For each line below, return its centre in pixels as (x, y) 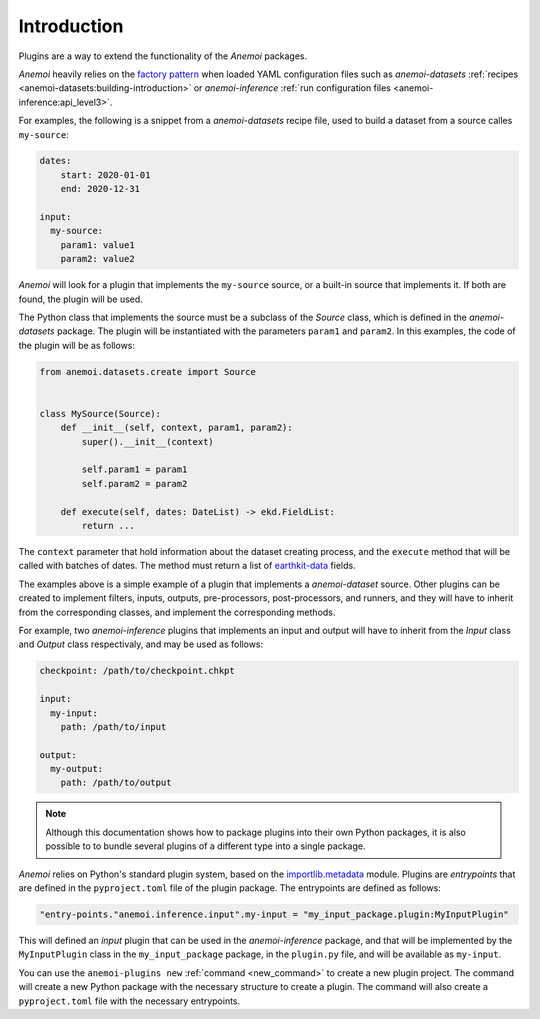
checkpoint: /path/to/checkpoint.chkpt (137, 671)
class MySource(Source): (100, 413)
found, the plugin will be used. (81, 299)
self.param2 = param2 (134, 483)
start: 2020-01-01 (105, 174)
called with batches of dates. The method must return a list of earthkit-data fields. (187, 566)
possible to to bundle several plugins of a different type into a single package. (205, 846)
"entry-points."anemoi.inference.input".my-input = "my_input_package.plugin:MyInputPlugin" (274, 914)
